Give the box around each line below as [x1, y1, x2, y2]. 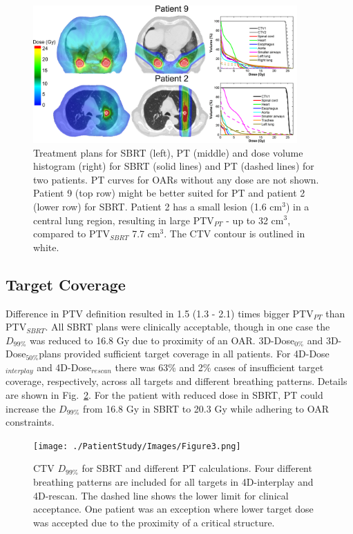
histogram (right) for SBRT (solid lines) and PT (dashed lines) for [33, 159, 314, 173]
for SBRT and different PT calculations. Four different [82, 461, 312, 475]
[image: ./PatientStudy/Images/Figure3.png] [33, 441, 241, 451]
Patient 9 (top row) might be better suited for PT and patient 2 [33, 186, 305, 200]
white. [33, 239, 59, 254]
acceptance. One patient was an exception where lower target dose [33, 502, 314, 516]
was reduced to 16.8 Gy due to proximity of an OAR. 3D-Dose [30, 333, 295, 347]
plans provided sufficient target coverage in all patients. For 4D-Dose [39, 346, 330, 361]
